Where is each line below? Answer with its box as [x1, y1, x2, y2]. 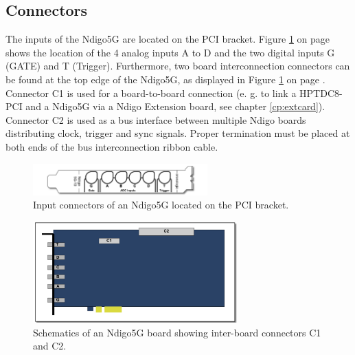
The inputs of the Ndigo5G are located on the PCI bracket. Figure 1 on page [5, 32, 330, 46]
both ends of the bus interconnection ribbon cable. [5, 139, 218, 153]
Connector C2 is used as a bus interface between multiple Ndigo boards [5, 112, 306, 127]
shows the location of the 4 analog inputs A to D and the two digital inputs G [5, 45, 335, 59]
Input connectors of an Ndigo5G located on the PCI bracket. [33, 197, 289, 212]
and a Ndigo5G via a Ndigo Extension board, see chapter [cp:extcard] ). [25, 99, 325, 114]
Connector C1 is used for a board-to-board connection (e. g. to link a [5, 85, 297, 100]
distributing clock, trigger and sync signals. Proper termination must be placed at [5, 126, 350, 140]
